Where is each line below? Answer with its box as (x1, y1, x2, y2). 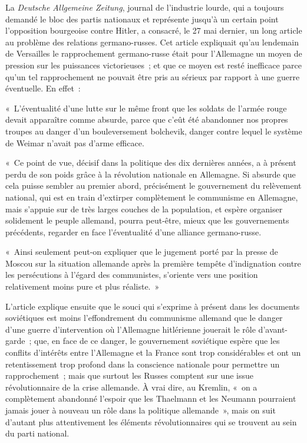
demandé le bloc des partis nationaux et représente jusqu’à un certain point (5, 12, 279, 25)
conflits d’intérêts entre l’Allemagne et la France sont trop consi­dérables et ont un (5, 346, 301, 359)
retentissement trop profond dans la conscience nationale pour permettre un (5, 357, 280, 370)
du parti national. (5, 427, 70, 439)
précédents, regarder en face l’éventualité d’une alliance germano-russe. (5, 225, 262, 238)
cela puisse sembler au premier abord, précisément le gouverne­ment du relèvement (5, 179, 302, 192)
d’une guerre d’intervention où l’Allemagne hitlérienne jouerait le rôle (5, 323, 256, 335)
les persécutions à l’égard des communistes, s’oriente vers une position (5, 268, 258, 281)
